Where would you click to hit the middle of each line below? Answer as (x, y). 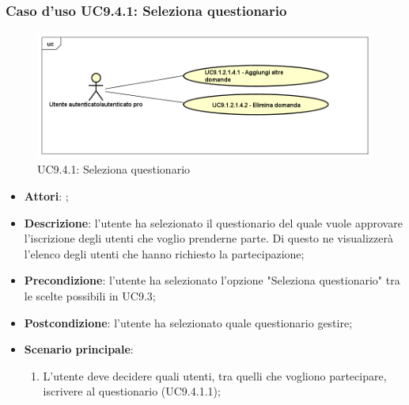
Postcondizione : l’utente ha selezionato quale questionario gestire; (188, 322)
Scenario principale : (79, 349)
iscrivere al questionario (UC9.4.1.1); (132, 391)
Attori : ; (46, 196)
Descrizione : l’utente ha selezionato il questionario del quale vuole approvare (213, 222)
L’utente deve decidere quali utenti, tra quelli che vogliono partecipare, (215, 375)
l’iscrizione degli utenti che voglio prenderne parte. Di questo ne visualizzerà (208, 238)
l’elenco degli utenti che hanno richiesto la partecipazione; (164, 253)
